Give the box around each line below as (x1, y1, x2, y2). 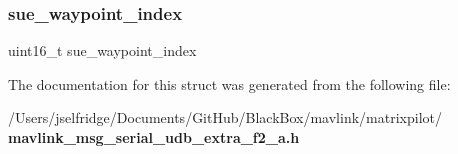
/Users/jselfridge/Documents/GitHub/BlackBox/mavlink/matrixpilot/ (8, 107, 442, 128)
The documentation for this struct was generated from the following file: (8, 73, 451, 94)
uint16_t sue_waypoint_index (8, 40, 197, 61)
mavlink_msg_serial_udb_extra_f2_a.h (8, 127, 300, 147)
